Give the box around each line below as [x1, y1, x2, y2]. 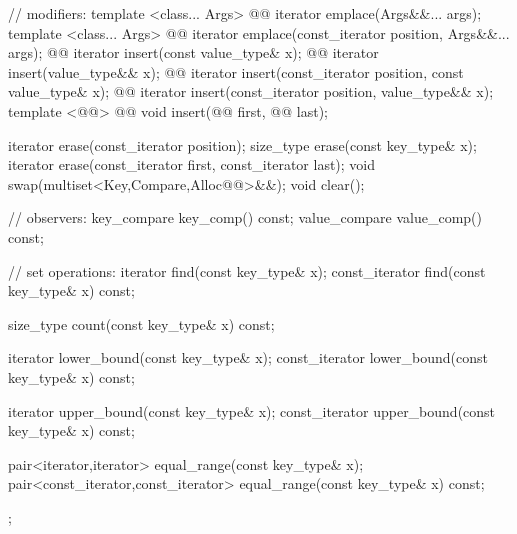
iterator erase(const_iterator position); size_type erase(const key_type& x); [8, 134, 477, 155]
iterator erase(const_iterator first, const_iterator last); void [8, 154, 376, 175]
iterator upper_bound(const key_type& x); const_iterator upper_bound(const [8, 400, 496, 421]
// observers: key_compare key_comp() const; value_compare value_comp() [8, 207, 482, 228]
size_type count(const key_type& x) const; [8, 313, 275, 334]
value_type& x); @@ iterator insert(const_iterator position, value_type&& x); [8, 81, 494, 102]
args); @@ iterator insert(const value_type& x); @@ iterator [8, 42, 379, 63]
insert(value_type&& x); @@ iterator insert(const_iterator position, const [8, 61, 464, 82]
